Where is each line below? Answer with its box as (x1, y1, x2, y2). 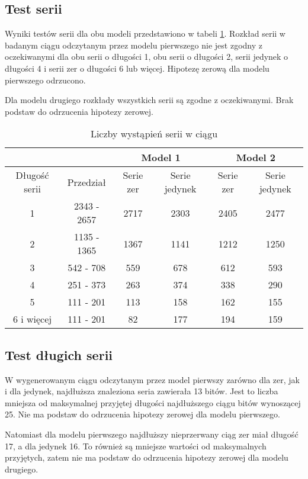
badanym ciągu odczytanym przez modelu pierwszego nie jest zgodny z (5, 38, 262, 51)
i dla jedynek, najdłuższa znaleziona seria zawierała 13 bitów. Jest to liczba (5, 385, 278, 397)
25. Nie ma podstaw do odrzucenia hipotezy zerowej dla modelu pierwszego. (5, 408, 280, 420)
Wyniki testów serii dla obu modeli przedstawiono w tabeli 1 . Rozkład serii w (5, 27, 285, 40)
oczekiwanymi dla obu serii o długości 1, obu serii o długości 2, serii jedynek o (5, 50, 288, 63)
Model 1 (141, 150, 181, 165)
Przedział (67, 175, 106, 189)
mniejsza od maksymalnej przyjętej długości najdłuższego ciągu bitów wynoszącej (5, 396, 301, 409)
